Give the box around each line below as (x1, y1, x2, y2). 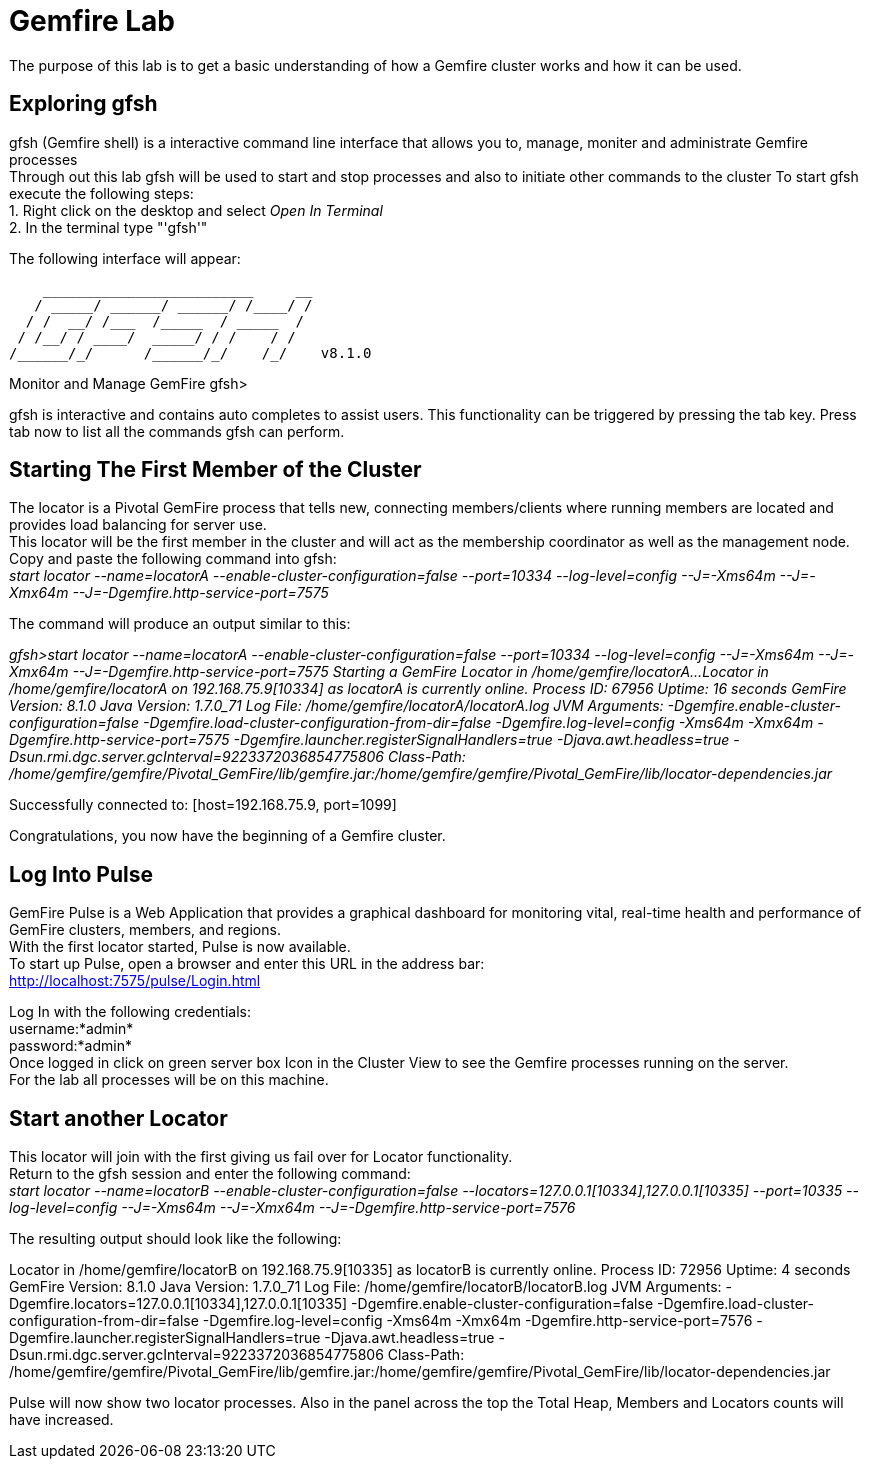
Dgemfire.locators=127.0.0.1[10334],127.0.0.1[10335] (9, 1295, 348, 1313)
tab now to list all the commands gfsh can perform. (9, 422, 345, 440)
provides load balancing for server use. (9, 516, 267, 534)
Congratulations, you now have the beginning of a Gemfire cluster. (9, 827, 446, 845)
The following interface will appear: (9, 249, 241, 267)
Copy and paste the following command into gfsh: (9, 550, 337, 568)
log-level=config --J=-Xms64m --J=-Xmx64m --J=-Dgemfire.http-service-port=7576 (9, 1199, 576, 1217)
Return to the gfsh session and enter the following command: (9, 1165, 411, 1183)
